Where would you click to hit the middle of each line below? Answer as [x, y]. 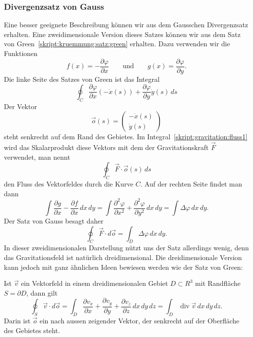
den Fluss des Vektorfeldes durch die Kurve [69, 183]
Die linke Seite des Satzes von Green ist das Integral [82, 79]
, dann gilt [42, 292]
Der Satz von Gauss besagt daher [54, 221]
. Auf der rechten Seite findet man [191, 183]
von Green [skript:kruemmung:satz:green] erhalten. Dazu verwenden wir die [117, 44]
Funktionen [21, 53]
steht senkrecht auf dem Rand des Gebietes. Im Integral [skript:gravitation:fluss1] [126, 137]
